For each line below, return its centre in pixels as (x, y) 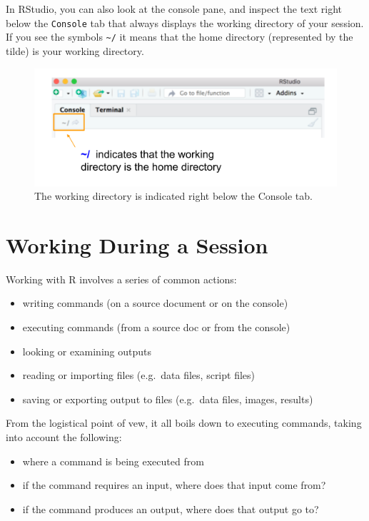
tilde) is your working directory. (75, 50)
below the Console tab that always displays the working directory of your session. (185, 22)
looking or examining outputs (87, 351)
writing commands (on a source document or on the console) (155, 303)
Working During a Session (137, 244)
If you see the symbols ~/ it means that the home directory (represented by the (180, 37)
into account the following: (64, 436)
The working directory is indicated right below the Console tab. (173, 196)
